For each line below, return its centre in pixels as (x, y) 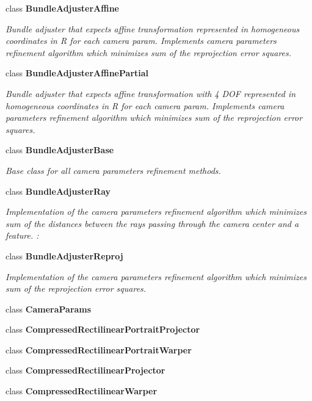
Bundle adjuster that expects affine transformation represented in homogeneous (153, 28)
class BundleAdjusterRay (58, 191)
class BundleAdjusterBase (60, 150)
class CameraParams (49, 309)
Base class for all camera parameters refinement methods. (113, 170)
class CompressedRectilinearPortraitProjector (103, 329)
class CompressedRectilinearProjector (85, 370)
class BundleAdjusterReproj (64, 255)
